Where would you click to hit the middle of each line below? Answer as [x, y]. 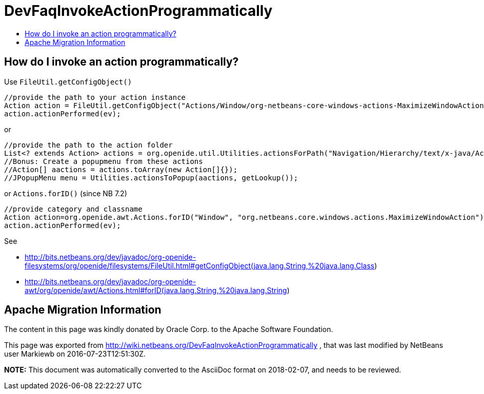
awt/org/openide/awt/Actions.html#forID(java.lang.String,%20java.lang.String [156, 290]
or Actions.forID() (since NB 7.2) [66, 193]
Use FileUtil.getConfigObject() [68, 81]
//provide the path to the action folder [88, 145]
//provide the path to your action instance [95, 97]
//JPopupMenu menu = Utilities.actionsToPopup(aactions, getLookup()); [151, 178]
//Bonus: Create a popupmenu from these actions [104, 161]
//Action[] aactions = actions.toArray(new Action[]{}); [121, 169]
